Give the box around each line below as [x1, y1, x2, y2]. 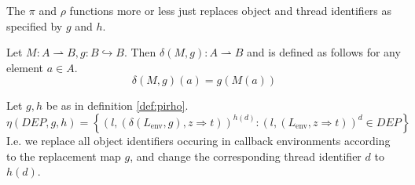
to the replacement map [6, 147, 121, 164]
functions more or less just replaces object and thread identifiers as [69, 2, 392, 18]
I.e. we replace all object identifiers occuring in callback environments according [6, 132, 391, 148]
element [6, 59, 44, 75]
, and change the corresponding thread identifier [130, 147, 362, 164]
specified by [6, 17, 63, 34]
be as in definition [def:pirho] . [46, 97, 189, 114]
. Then [123, 44, 156, 60]
